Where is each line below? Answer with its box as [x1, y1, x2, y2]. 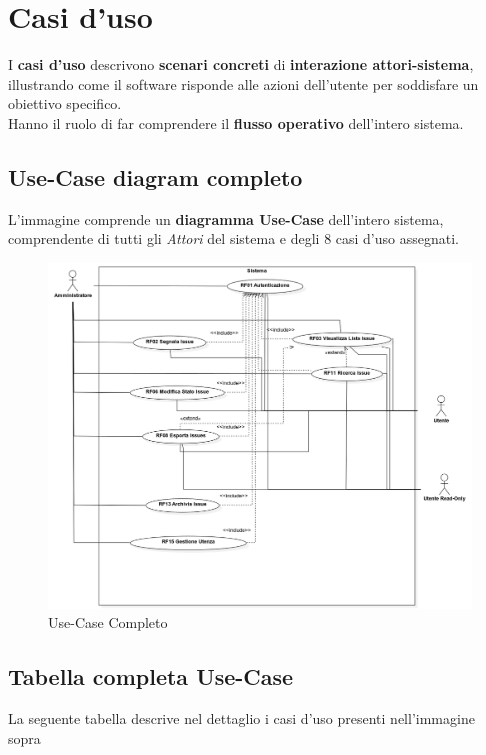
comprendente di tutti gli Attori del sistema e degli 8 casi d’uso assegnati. [8, 228, 459, 249]
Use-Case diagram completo [8, 161, 303, 192]
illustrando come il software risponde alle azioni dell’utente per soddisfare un [8, 73, 479, 94]
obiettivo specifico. [8, 93, 122, 114]
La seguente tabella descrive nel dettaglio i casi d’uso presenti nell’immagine [8, 708, 475, 729]
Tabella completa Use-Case [8, 661, 294, 692]
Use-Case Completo [48, 612, 168, 633]
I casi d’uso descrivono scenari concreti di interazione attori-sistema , [8, 54, 474, 75]
